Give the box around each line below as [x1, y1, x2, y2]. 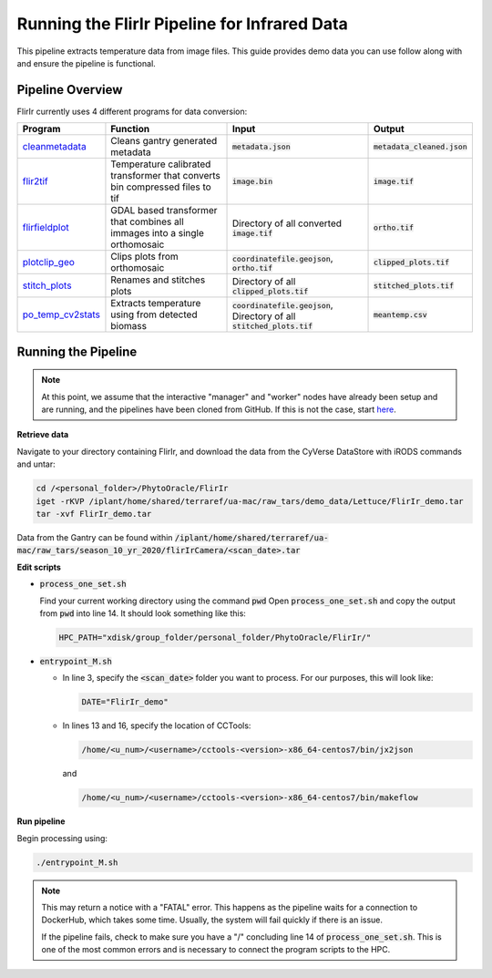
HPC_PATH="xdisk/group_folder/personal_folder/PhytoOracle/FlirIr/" [58, 632, 372, 643]
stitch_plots [22, 279, 72, 292]
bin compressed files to [110, 180, 211, 193]
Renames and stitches [110, 273, 206, 286]
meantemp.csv [373, 310, 427, 319]
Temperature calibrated [110, 158, 211, 170]
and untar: [16, 458, 56, 469]
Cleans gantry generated [110, 135, 218, 148]
